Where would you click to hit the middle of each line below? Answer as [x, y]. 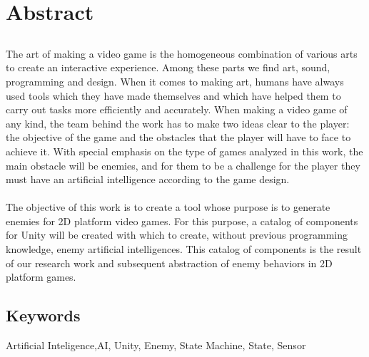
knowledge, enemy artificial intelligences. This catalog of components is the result [184, 249]
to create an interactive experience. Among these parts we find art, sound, [168, 67]
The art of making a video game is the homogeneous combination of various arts [182, 53]
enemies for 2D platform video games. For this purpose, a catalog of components [182, 221]
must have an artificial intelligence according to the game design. [148, 179]
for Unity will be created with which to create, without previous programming [177, 235]
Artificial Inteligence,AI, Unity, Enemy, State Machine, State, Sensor [156, 345]
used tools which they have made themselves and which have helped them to [173, 95]
